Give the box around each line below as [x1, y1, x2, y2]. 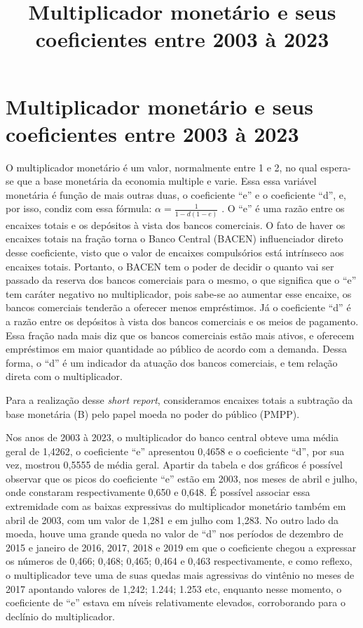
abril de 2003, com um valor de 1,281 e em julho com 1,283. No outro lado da [6, 512, 338, 527]
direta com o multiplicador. [6, 369, 123, 384]
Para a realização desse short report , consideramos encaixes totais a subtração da [6, 392, 353, 407]
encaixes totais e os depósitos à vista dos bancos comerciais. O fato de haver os [6, 217, 345, 232]
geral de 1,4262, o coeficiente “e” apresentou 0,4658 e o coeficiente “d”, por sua [6, 443, 345, 458]
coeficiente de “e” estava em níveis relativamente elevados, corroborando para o [6, 595, 345, 610]
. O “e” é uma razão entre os [221, 201, 345, 216]
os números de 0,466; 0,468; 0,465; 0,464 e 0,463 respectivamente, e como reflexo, [6, 554, 352, 568]
